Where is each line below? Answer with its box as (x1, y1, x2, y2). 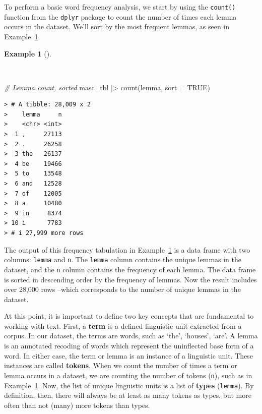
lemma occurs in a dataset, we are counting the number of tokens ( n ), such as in (4, 370, 252, 380)
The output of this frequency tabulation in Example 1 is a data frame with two (4, 244, 250, 255)
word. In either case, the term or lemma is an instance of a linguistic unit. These (4, 350, 253, 361)
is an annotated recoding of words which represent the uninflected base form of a (4, 340, 254, 351)
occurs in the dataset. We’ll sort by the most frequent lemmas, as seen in (4, 21, 230, 32)
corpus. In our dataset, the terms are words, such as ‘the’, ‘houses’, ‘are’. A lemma (4, 330, 258, 341)
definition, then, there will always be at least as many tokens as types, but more (4, 390, 251, 400)
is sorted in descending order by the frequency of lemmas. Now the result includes (4, 274, 257, 284)
